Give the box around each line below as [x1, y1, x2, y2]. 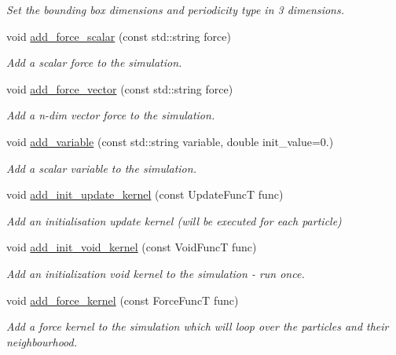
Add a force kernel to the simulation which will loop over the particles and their [6, 318, 389, 335]
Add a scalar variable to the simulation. [6, 159, 196, 176]
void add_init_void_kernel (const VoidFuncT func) [6, 239, 257, 255]
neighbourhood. [6, 333, 77, 350]
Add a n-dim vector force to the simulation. [6, 107, 215, 123]
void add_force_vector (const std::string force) [6, 80, 233, 97]
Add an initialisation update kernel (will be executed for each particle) [6, 212, 342, 229]
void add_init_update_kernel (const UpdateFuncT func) [6, 186, 284, 203]
